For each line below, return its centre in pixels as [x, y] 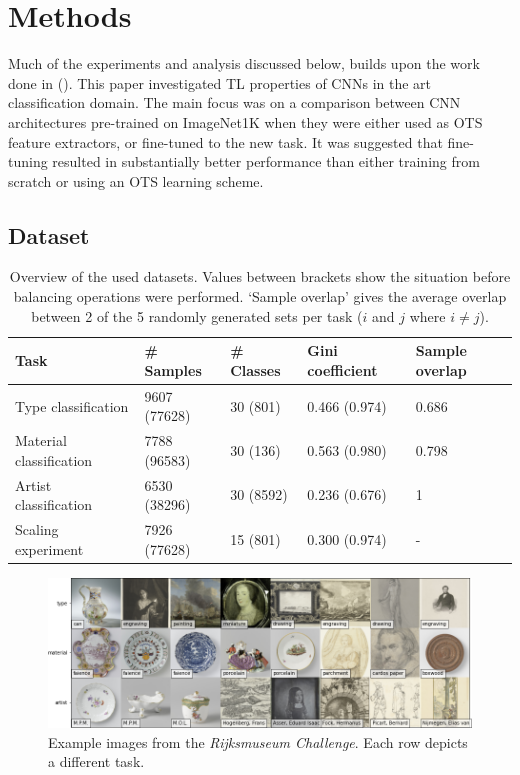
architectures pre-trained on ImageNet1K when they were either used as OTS [245, 121]
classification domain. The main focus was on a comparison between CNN [234, 102]
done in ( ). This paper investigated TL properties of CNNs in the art [220, 82]
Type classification [72, 405]
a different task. [96, 761]
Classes [255, 369]
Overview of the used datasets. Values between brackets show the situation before [260, 276]
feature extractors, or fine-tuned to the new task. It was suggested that [225, 141]
